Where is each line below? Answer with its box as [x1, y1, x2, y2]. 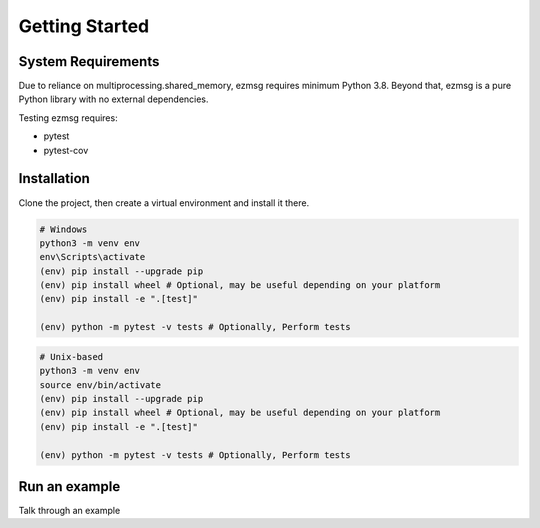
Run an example [18, 478, 121, 495]
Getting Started [18, 15, 150, 37]
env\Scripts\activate [39, 251, 146, 263]
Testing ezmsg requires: [18, 111, 119, 124]
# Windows [39, 223, 88, 235]
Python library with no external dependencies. [18, 93, 209, 105]
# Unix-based [39, 351, 104, 362]
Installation [18, 170, 90, 187]
